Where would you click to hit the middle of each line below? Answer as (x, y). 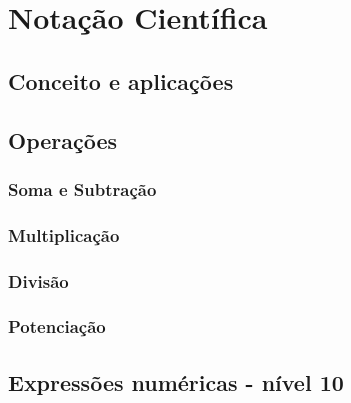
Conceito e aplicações (121, 80)
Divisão (38, 280)
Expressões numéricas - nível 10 (176, 381)
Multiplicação (64, 234)
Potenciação (57, 326)
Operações (63, 139)
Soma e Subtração (82, 188)
